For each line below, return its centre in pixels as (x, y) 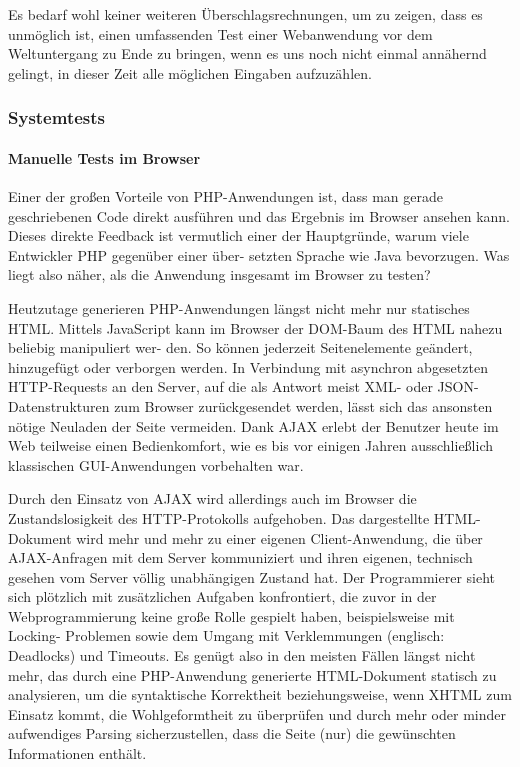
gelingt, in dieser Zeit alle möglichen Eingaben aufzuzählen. (190, 72)
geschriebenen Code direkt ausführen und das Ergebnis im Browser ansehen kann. (259, 215)
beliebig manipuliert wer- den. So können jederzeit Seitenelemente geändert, (240, 347)
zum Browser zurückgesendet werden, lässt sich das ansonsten (303, 405)
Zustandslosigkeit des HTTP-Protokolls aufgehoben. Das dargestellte (219, 517)
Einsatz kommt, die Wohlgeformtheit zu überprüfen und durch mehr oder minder (257, 713)
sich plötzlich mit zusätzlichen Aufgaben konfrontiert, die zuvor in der (222, 596)
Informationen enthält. (77, 753)
